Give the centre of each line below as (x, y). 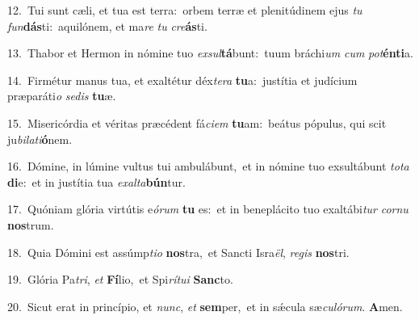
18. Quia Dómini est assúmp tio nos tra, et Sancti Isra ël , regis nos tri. (178, 252)
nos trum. (31, 224)
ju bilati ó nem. (40, 139)
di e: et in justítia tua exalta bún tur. (96, 181)
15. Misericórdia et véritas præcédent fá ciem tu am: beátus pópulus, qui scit (197, 122)
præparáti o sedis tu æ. (62, 96)
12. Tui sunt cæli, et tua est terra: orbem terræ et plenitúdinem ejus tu (185, 10)
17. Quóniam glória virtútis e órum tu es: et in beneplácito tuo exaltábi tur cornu (208, 209)
